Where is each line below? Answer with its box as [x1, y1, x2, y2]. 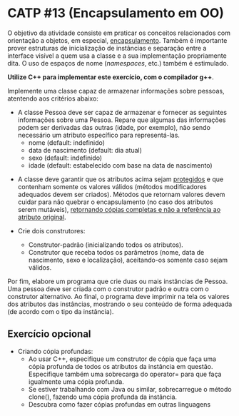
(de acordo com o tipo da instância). [7, 307, 114, 315]
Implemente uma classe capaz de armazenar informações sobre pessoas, [7, 86, 225, 95]
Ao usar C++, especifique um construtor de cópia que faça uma [28, 355, 216, 363]
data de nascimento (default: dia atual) [28, 146, 143, 154]
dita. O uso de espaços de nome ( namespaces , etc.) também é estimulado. [7, 59, 229, 67]
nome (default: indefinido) [28, 138, 106, 147]
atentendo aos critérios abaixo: [7, 94, 98, 103]
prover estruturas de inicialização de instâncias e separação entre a [7, 44, 207, 52]
